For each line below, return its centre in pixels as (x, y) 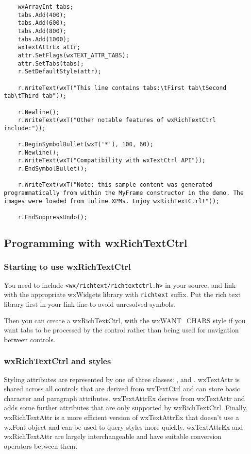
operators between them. (41, 445)
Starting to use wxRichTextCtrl (67, 267)
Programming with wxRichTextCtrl (96, 243)
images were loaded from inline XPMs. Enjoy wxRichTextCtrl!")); (112, 201)
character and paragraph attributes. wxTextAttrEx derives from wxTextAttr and (125, 398)
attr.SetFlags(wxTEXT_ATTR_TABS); (73, 55)
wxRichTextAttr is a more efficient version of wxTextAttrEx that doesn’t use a (122, 417)
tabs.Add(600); (42, 23)
